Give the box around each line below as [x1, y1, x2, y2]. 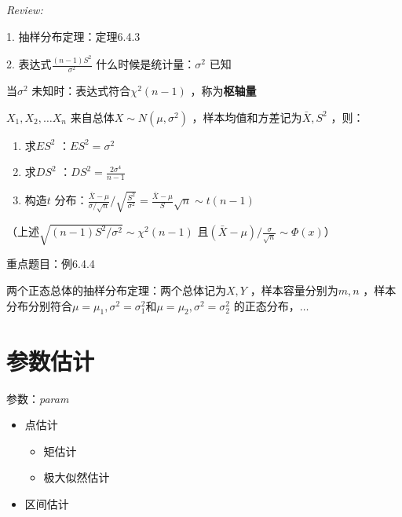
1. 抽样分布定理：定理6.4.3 [6, 27, 141, 44]
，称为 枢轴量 [190, 82, 257, 99]
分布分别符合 [6, 297, 72, 313]
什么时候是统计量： [96, 56, 196, 72]
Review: [6, 2, 43, 17]
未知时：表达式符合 [31, 82, 131, 99]
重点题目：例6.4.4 [6, 255, 95, 272]
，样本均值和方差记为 [192, 108, 302, 125]
